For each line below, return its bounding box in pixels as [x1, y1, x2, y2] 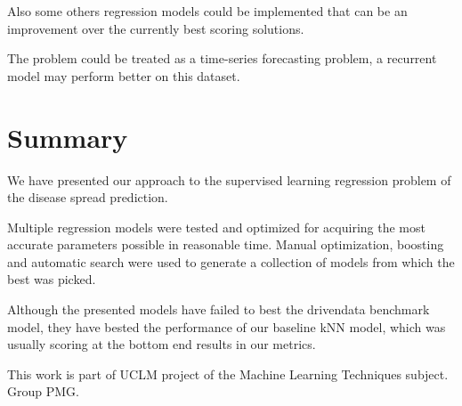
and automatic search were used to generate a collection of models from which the [7, 252, 455, 271]
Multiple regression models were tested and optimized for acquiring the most [7, 217, 426, 236]
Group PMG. [7, 382, 79, 401]
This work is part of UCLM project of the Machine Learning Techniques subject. [7, 364, 449, 383]
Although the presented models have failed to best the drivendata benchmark [7, 300, 430, 319]
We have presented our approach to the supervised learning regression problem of [7, 170, 451, 189]
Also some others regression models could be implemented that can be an [7, 2, 408, 20]
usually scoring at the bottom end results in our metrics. [7, 335, 316, 353]
